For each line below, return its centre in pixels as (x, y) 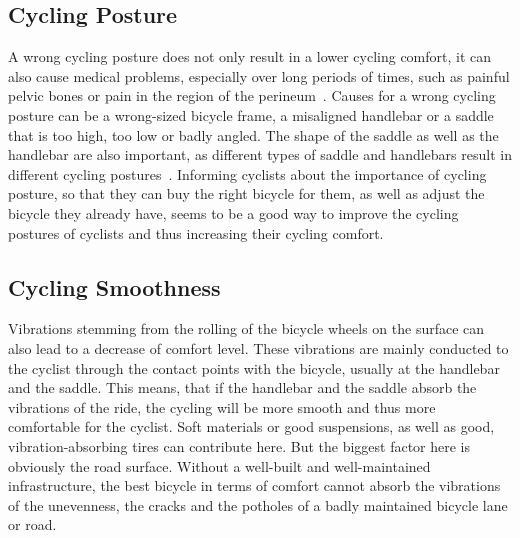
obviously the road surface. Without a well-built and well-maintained (219, 465)
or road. (32, 524)
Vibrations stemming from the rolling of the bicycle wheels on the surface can (246, 328)
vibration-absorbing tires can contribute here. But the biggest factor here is (239, 445)
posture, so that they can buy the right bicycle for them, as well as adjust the (246, 193)
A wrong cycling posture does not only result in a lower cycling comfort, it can (250, 56)
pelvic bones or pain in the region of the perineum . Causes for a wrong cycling (252, 95)
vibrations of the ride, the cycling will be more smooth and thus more (222, 406)
